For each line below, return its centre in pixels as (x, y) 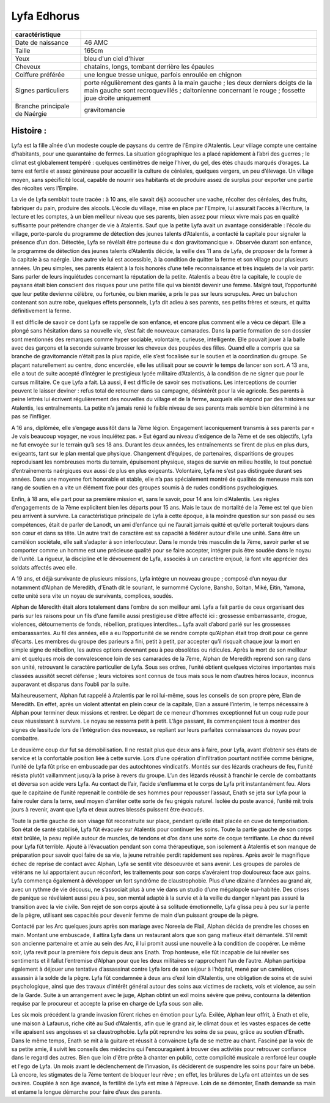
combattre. (25, 739)
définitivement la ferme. (41, 311)
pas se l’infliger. (31, 416)
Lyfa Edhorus (46, 16)
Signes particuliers (42, 90)
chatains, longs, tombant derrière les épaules (149, 66)
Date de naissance (42, 42)
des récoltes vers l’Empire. (45, 188)
